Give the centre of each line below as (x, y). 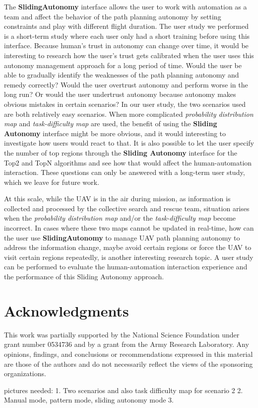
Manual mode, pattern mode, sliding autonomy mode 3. (89, 400)
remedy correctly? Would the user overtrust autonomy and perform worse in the (126, 84)
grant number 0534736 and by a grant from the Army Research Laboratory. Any (127, 344)
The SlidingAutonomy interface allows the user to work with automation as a (126, 6)
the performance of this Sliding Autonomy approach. (84, 277)
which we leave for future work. (52, 182)
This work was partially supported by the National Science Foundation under (122, 334)
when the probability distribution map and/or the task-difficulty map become (120, 218)
